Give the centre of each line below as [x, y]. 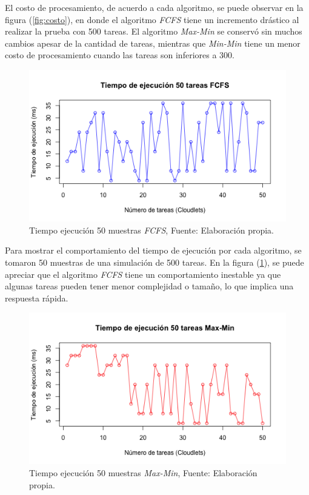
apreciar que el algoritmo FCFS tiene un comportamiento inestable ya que [143, 274]
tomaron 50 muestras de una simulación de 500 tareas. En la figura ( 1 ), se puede [154, 262]
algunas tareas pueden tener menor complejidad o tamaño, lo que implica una [149, 286]
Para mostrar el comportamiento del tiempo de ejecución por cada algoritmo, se [153, 250]
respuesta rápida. [37, 298]
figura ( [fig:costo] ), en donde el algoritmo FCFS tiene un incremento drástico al [152, 19]
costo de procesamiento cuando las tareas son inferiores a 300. [120, 55]
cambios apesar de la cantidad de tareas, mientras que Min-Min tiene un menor [153, 43]
